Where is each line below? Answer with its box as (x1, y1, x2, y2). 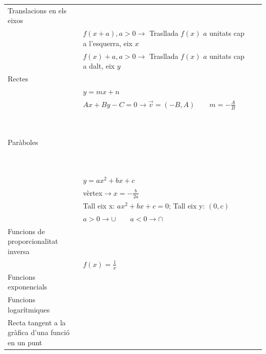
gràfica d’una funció (8, 327, 70, 338)
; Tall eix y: (168, 200, 205, 211)
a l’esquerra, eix (83, 37, 132, 48)
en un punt (8, 337, 42, 347)
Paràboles (8, 137, 38, 148)
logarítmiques (8, 304, 50, 315)
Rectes (8, 73, 28, 84)
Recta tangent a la (8, 317, 66, 327)
